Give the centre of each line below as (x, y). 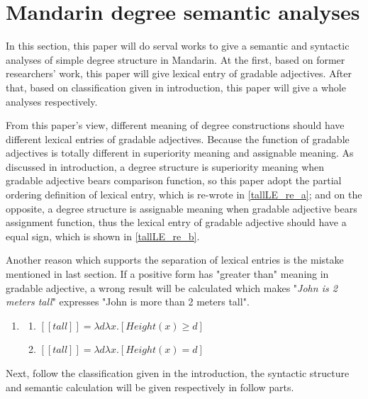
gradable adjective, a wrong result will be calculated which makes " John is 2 (172, 287)
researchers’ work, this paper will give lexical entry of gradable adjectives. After (179, 73)
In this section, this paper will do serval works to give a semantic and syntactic (178, 46)
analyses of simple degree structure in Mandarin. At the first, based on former (175, 59)
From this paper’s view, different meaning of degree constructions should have (175, 125)
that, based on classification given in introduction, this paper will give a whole (176, 87)
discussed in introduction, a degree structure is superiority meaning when (165, 166)
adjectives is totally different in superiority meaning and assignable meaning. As (180, 153)
